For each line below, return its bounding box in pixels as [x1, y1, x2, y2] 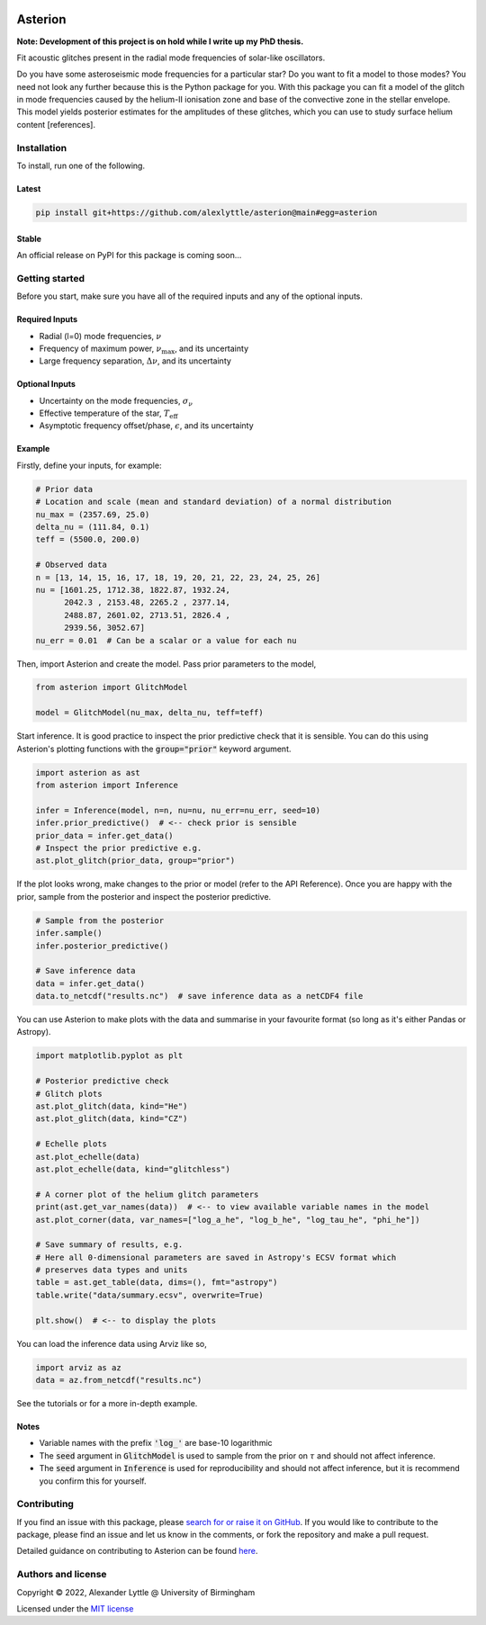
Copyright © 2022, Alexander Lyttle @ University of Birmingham [16, 1586, 256, 1597]
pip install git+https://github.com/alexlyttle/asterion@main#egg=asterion [35, 207, 378, 218]
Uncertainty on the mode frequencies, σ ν [39, 395, 193, 408]
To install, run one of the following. [16, 160, 146, 171]
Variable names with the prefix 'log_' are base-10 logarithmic [39, 1438, 274, 1449]
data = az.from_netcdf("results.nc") [35, 1375, 202, 1385]
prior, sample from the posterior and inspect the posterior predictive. [16, 891, 272, 902]
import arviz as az [35, 1362, 121, 1372]
